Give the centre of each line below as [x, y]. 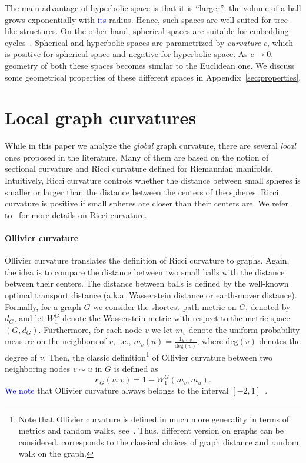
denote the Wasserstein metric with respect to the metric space [176, 318]
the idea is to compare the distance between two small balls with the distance [145, 272]
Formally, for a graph [43, 306]
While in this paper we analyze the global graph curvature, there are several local [150, 146]
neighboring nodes [37, 368]
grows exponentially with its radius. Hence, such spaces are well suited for [138, 19]
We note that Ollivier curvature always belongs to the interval [117, 390]
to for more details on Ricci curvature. [76, 214]
